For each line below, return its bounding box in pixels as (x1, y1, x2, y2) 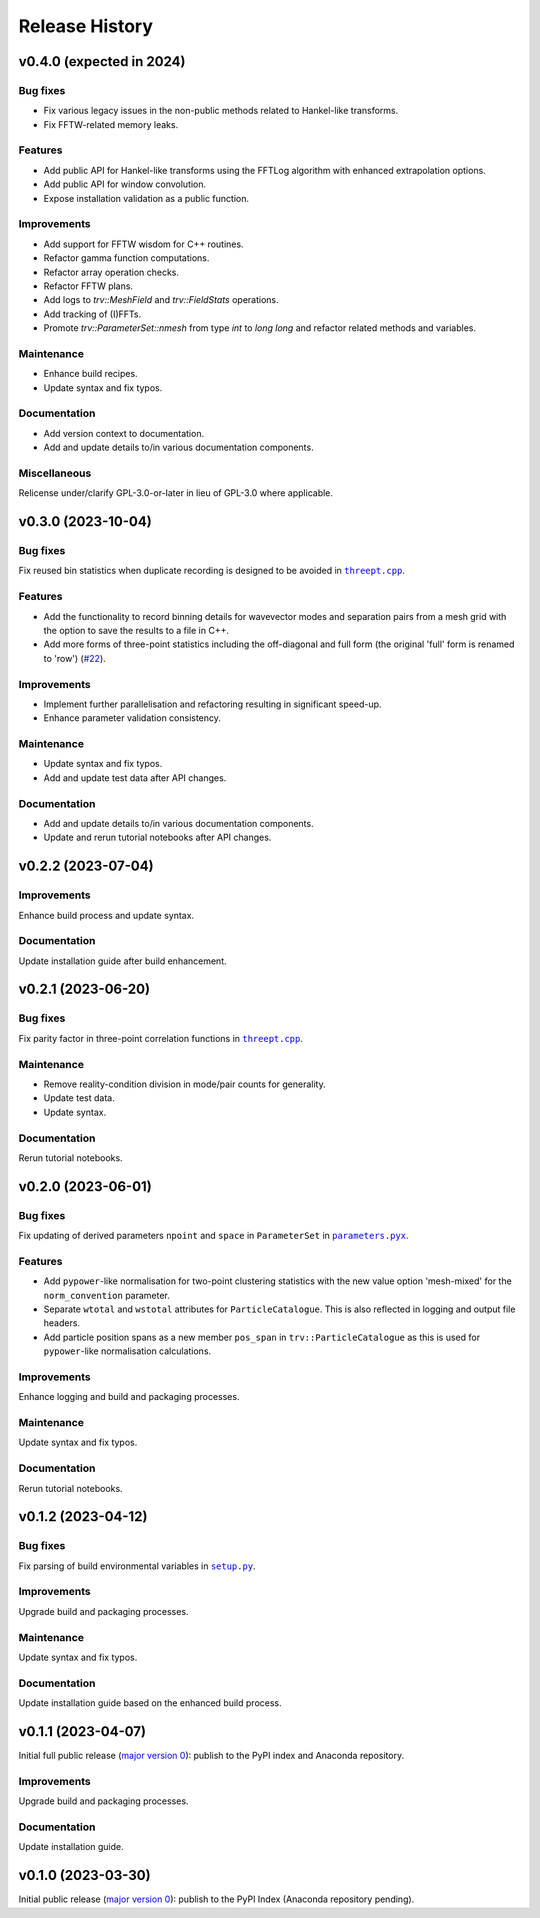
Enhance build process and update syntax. (18, 909, 195, 921)
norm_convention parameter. (43, 1289, 170, 1301)
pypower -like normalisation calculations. (43, 1345, 212, 1357)
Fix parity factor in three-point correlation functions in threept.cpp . (18, 1032, 304, 1044)
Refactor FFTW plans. (43, 280, 134, 292)
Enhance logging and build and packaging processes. (18, 1391, 240, 1403)
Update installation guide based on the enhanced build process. (18, 1697, 282, 1709)
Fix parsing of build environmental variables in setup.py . (18, 1560, 256, 1572)
